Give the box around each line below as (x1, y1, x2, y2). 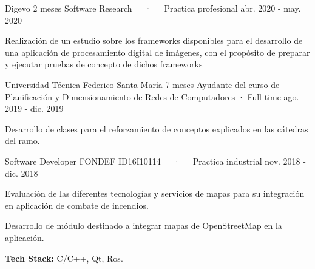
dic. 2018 (5, 166, 38, 179)
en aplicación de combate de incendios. (5, 199, 149, 211)
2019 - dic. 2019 (5, 102, 64, 115)
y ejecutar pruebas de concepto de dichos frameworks (5, 58, 203, 70)
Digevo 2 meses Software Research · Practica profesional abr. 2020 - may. (5, 2, 301, 14)
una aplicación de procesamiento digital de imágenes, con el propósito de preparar (5, 46, 310, 58)
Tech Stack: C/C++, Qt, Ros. (5, 251, 123, 264)
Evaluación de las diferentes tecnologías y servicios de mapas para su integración (5, 187, 305, 200)
